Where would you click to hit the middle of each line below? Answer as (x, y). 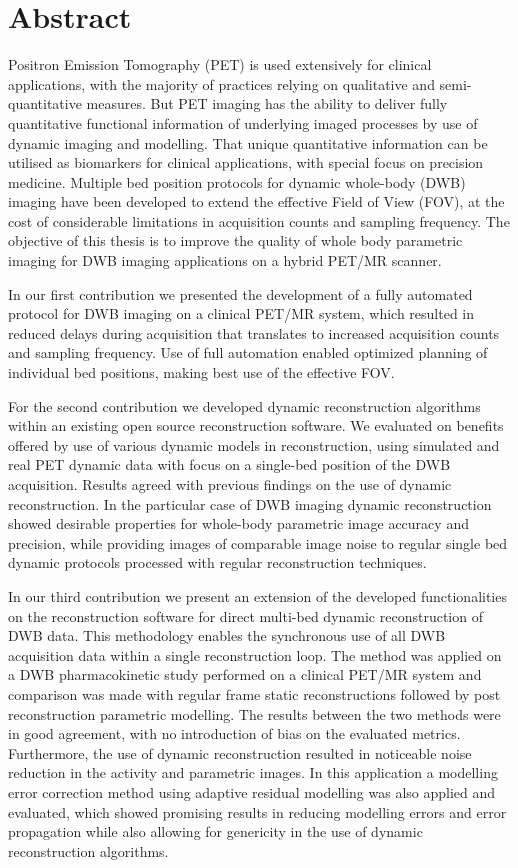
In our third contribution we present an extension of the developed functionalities (257, 595)
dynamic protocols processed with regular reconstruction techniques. (217, 562)
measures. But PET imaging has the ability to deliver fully (267, 103)
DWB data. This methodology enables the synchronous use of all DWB (227, 635)
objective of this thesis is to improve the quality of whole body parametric (235, 240)
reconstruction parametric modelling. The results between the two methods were (254, 713)
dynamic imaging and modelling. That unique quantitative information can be (248, 142)
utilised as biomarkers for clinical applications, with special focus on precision (246, 162)
